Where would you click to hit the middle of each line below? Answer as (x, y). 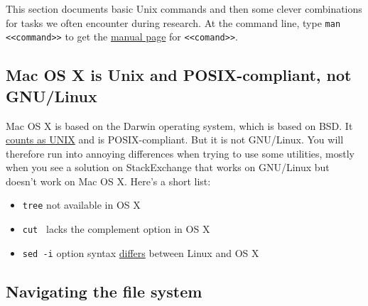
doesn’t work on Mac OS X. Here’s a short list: (108, 181)
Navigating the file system (104, 291)
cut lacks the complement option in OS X (116, 229)
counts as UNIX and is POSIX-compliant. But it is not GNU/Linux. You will (175, 140)
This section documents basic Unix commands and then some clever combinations (184, 9)
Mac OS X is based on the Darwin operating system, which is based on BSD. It (179, 125)
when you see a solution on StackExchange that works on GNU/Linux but (168, 167)
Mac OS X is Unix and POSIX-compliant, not (179, 75)
